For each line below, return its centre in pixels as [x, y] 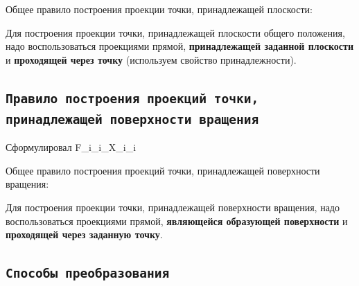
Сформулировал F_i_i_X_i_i [71, 147]
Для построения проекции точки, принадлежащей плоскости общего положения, [175, 32]
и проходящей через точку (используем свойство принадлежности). [151, 59]
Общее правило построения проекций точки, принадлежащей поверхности [163, 170]
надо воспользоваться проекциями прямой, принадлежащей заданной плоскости [179, 46]
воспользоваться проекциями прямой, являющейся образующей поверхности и [177, 221]
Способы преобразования [88, 274]
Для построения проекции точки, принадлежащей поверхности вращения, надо [173, 207]
